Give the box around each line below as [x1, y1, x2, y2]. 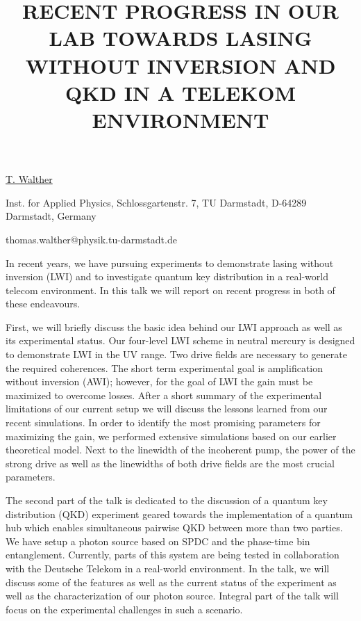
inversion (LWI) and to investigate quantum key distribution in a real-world [6, 269, 328, 284]
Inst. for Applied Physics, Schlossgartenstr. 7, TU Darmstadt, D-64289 [6, 195, 307, 209]
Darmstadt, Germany [6, 209, 96, 223]
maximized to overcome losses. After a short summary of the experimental [6, 387, 322, 402]
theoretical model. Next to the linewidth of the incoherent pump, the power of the [6, 442, 355, 457]
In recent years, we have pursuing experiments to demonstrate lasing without [6, 255, 334, 270]
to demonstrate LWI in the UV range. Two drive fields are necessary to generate [6, 347, 347, 362]
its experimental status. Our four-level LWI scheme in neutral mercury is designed [6, 333, 355, 348]
